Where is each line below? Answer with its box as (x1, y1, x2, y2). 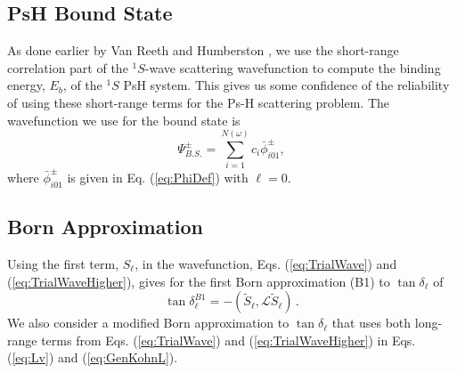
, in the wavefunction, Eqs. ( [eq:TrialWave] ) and (135, 255, 397, 273)
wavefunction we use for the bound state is (7, 110, 241, 129)
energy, (7, 76, 45, 94)
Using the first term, (7, 255, 119, 273)
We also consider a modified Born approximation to (7, 313, 290, 332)
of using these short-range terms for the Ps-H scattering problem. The (7, 93, 390, 111)
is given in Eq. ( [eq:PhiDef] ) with (67, 168, 249, 187)
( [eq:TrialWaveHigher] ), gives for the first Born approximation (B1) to (7, 272, 390, 290)
